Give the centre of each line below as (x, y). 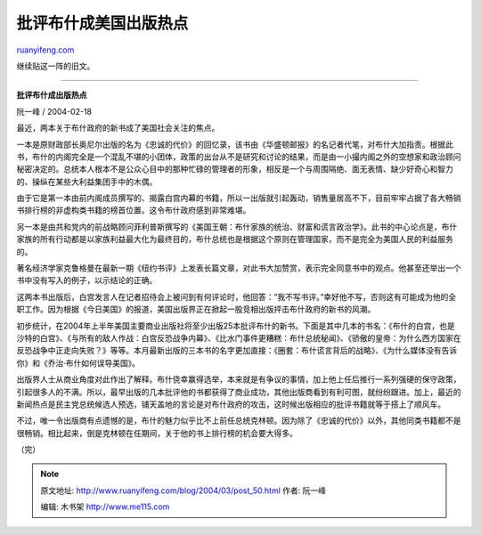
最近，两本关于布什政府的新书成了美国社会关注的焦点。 (118, 128)
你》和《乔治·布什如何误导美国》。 (78, 363)
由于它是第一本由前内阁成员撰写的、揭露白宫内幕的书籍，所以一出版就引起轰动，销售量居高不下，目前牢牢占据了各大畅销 (239, 198)
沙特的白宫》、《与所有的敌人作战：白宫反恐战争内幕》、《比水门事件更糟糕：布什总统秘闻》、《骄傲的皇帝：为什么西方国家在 (239, 337)
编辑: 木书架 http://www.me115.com (105, 507)
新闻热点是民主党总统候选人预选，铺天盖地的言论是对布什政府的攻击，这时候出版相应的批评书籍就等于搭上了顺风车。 (231, 404)
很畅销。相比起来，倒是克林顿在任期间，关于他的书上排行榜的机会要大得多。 (157, 433)
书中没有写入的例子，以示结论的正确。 (87, 280)
